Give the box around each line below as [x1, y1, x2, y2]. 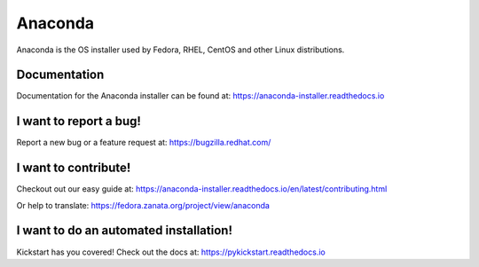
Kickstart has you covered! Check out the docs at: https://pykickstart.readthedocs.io [16, 247, 326, 257]
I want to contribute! [16, 161, 131, 176]
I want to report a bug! [16, 114, 142, 129]
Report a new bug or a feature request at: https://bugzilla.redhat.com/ [16, 137, 271, 148]
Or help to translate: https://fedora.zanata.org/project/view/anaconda [16, 200, 271, 210]
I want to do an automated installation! [16, 223, 232, 239]
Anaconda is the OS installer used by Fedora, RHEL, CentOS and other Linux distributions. [16, 44, 345, 55]
